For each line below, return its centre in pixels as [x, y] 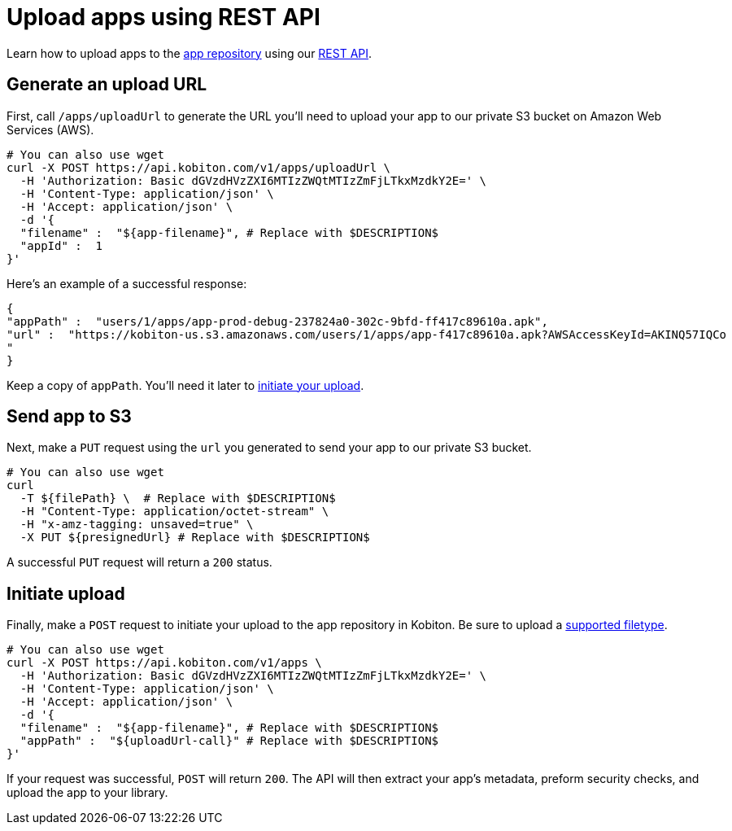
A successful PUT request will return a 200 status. [139, 562]
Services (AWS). [50, 129]
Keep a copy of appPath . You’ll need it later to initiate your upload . [185, 385]
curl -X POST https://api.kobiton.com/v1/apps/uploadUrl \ [199, 167]
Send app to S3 [69, 417]
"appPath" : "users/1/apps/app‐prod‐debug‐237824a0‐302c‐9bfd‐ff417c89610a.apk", [277, 321]
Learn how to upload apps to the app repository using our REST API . [190, 53]
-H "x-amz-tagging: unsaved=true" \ [137, 525]
